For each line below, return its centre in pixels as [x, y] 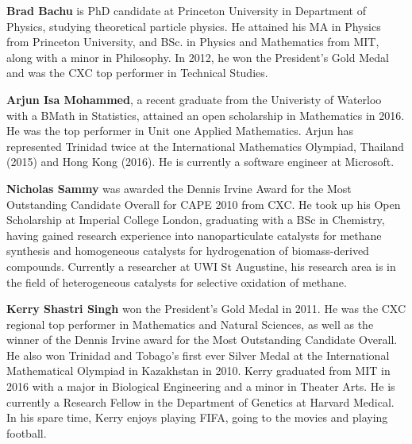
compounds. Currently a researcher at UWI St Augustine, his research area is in [201, 266]
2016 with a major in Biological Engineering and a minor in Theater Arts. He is [201, 386]
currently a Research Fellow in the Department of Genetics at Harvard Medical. [200, 402]
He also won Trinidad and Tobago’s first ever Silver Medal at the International [198, 355]
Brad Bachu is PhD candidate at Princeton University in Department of [187, 10]
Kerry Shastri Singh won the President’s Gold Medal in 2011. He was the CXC [206, 309]
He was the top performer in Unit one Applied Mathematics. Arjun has [180, 131]
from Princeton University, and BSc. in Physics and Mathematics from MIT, [193, 42]
